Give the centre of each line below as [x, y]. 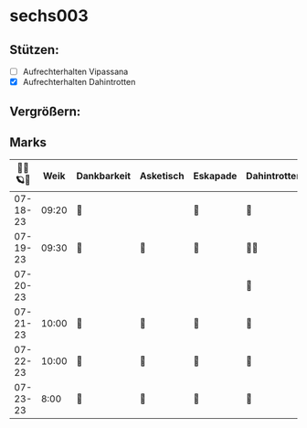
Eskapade [215, 176]
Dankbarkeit [103, 176]
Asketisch [162, 176]
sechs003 [49, 16]
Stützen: [34, 50]
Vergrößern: [45, 111]
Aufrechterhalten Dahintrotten [79, 82]
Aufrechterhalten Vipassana [75, 71]
